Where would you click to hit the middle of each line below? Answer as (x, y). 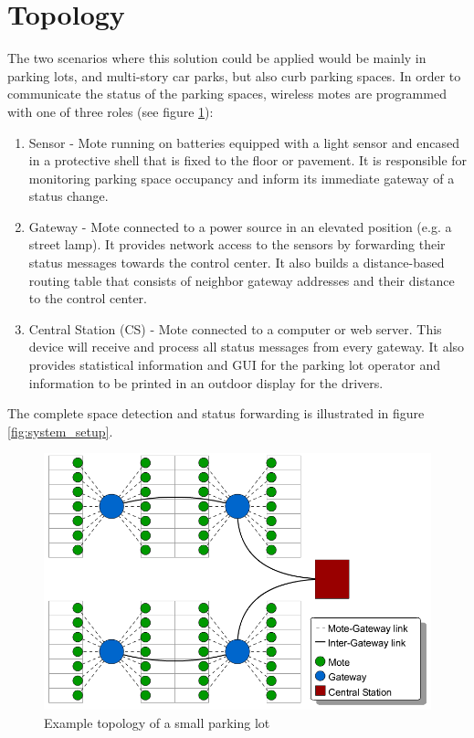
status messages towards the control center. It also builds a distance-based (237, 263)
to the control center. (88, 298)
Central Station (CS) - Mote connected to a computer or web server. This (235, 328)
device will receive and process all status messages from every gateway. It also (247, 347)
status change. (68, 196)
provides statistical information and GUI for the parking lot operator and (234, 365)
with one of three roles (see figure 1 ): (111, 111)
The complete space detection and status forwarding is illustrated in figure (216, 413)
